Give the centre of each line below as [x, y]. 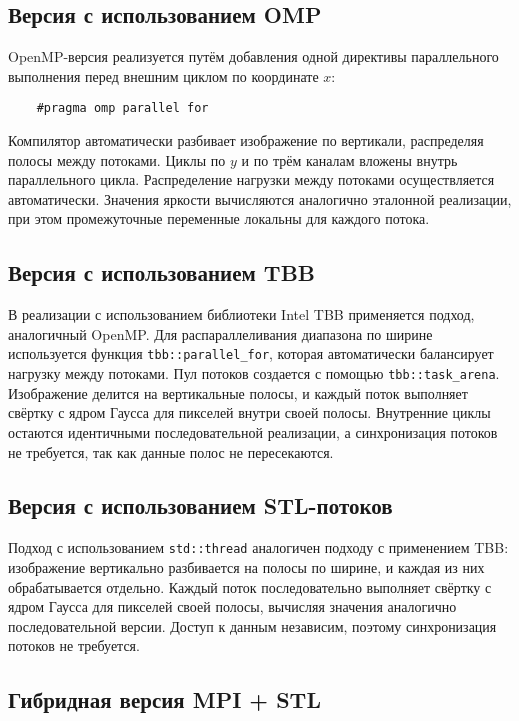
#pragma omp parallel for [122, 108]
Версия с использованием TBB [161, 272]
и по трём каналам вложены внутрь [349, 159]
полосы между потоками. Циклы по [117, 159]
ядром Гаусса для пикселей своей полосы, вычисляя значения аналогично [232, 606]
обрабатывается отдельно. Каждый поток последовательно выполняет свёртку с [250, 586]
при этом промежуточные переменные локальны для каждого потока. [219, 218]
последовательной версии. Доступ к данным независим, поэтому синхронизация [252, 625]
